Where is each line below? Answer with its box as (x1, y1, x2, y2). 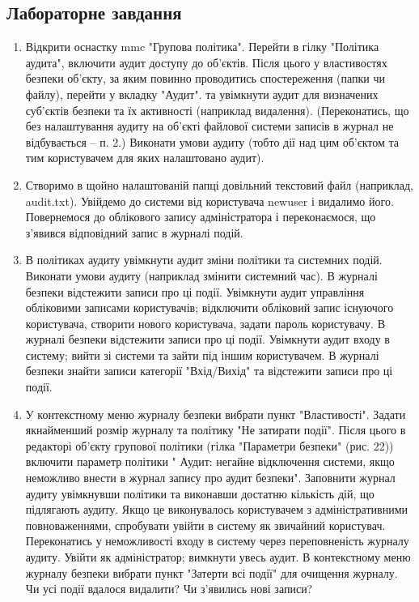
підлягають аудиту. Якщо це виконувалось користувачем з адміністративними (25, 501, 408, 518)
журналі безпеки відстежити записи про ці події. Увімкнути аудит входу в (25, 331, 390, 348)
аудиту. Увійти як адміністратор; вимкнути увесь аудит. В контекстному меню (25, 549, 411, 566)
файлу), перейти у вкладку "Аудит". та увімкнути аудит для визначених (25, 85, 379, 102)
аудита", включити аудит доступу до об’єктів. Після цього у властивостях (25, 53, 387, 70)
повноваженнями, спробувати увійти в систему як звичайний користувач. (25, 516, 386, 533)
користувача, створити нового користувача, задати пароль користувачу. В (25, 314, 385, 331)
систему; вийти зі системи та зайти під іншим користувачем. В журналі (25, 346, 379, 363)
